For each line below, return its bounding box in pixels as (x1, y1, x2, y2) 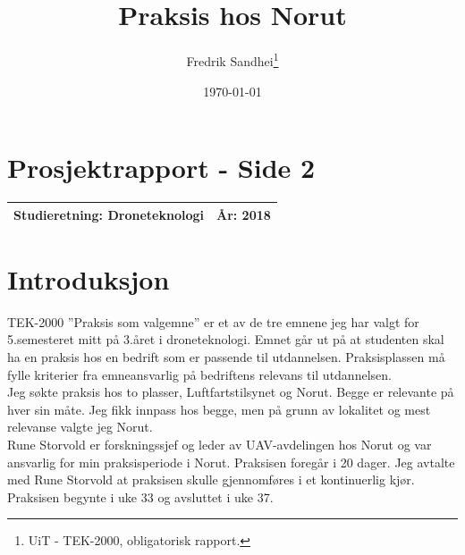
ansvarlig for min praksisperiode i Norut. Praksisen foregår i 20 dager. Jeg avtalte (7, 452, 455, 471)
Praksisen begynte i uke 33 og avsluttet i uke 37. (7, 487, 274, 506)
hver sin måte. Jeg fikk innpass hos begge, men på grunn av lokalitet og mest (7, 399, 431, 418)
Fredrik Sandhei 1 (186, 49, 279, 70)
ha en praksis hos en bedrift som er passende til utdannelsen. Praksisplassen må (7, 348, 445, 366)
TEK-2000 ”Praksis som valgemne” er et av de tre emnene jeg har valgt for (7, 312, 419, 331)
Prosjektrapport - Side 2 (7, 149, 316, 186)
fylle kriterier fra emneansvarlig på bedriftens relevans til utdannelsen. (7, 365, 392, 383)
